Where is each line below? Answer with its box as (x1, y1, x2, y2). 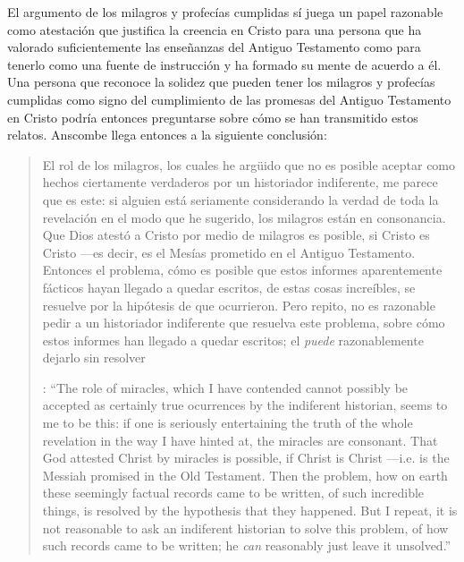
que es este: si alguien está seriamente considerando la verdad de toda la (42, 190, 439, 209)
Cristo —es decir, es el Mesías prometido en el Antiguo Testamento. (42, 243, 416, 261)
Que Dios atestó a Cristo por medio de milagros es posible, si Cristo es (42, 226, 430, 244)
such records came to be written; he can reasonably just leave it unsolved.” (42, 536, 451, 555)
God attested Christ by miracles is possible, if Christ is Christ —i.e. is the (42, 448, 450, 467)
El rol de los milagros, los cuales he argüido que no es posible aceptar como (42, 155, 456, 174)
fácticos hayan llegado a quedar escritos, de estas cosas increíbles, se (42, 277, 416, 296)
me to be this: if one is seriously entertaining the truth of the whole (42, 413, 413, 432)
